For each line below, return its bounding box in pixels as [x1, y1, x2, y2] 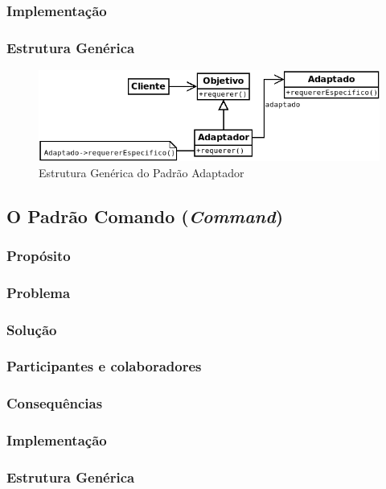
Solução [6, 319, 57, 339]
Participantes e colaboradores [6, 356, 202, 376]
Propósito [6, 245, 71, 265]
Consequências [6, 393, 103, 413]
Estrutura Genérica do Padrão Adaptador [39, 164, 244, 180]
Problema [6, 282, 71, 302]
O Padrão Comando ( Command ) [6, 203, 284, 228]
